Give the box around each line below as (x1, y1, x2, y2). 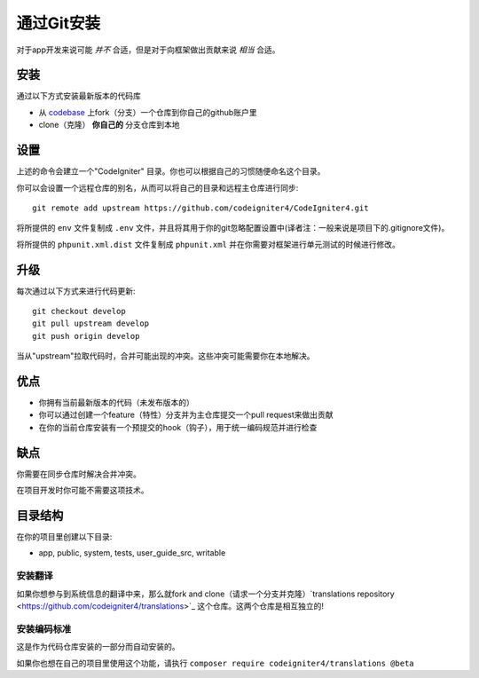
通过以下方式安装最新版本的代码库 (16, 91, 141, 101)
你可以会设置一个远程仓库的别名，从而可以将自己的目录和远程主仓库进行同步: (16, 182, 299, 193)
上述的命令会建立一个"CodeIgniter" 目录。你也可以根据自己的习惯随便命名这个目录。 (16, 166, 326, 177)
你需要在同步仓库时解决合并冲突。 (16, 469, 141, 479)
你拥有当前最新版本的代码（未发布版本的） (38, 398, 194, 408)
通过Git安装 (16, 13, 101, 33)
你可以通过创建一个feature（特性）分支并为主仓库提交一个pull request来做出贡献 (38, 409, 334, 421)
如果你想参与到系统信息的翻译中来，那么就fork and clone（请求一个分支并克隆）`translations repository (16, 588, 395, 599)
